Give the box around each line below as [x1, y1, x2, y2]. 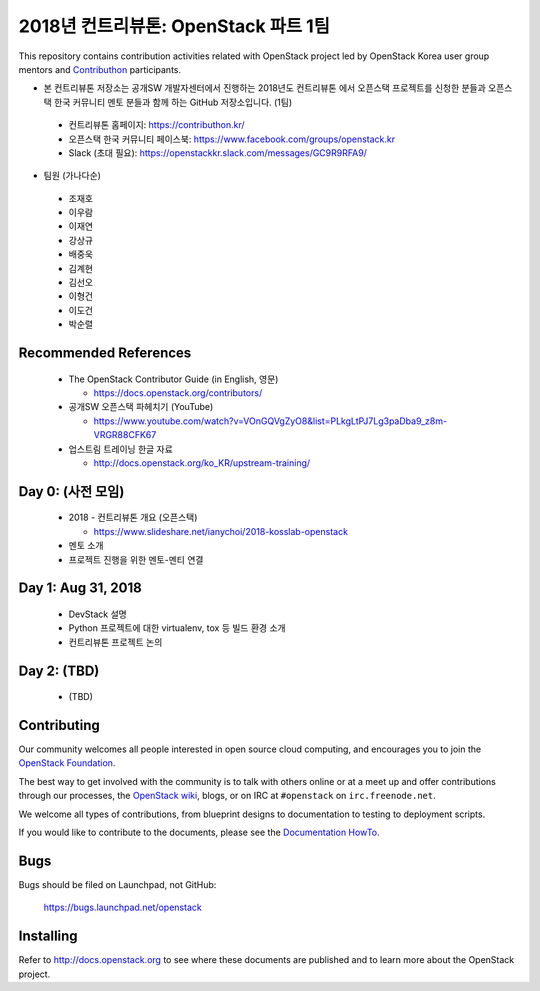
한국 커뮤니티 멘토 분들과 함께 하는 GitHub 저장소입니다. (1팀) [53, 96, 293, 108]
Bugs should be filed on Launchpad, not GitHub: [18, 878, 217, 890]
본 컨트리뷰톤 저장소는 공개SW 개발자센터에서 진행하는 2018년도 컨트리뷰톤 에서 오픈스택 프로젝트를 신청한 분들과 [43, 82, 487, 94]
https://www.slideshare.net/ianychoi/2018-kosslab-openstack [93, 525, 349, 537]
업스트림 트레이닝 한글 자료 [68, 443, 174, 455]
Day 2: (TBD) [18, 662, 100, 679]
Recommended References [18, 345, 192, 361]
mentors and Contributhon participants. [18, 63, 182, 75]
